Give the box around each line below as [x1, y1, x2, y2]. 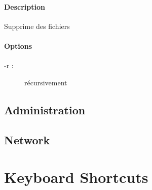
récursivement [24, 77, 67, 87]
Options [4, 40, 32, 51]
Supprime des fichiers [4, 20, 70, 31]
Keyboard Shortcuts [4, 167, 148, 187]
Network [4, 132, 50, 147]
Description [4, 1, 46, 12]
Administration [4, 102, 86, 117]
